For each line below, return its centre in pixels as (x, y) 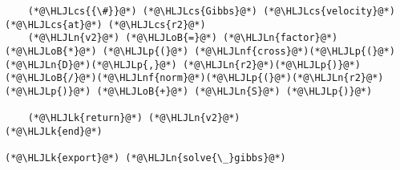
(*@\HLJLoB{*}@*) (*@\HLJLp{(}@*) (97, 51)
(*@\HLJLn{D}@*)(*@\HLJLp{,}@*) (91, 65)
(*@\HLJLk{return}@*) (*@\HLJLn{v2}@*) (134, 118)
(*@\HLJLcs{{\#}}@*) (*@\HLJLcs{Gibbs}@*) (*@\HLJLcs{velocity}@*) (211, 11)
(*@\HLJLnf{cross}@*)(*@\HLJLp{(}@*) (295, 51)
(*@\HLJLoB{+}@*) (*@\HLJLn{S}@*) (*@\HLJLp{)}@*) (234, 91)
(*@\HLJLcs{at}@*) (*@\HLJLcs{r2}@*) (105, 24)
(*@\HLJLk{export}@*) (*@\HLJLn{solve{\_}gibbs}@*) (145, 158)
